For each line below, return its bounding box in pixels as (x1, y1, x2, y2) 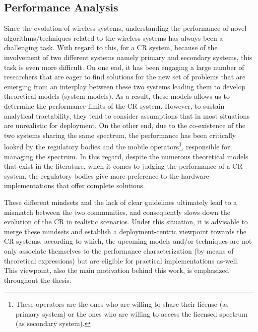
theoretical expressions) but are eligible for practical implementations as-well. (4, 255, 239, 266)
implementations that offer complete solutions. (4, 180, 145, 191)
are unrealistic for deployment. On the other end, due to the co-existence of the (4, 120, 246, 131)
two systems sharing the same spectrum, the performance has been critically (4, 130, 236, 140)
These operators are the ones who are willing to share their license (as (15, 299, 229, 309)
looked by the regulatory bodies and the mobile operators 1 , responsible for (4, 140, 230, 151)
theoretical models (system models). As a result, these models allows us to (4, 91, 230, 101)
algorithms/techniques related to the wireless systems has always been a (4, 32, 223, 43)
